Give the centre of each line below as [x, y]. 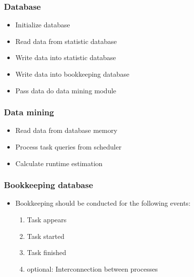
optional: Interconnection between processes [92, 268]
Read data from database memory [66, 130]
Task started [46, 236]
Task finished [47, 252]
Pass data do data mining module [66, 90]
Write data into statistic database [66, 57]
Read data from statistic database [66, 41]
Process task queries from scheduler [68, 147]
